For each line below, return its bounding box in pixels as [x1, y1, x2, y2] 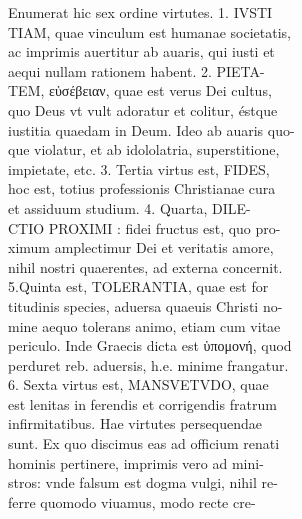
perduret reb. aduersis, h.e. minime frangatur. [8, 354, 289, 375]
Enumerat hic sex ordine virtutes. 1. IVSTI [8, 2, 273, 22]
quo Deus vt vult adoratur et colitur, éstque [8, 99, 278, 120]
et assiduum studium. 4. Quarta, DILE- [8, 197, 251, 218]
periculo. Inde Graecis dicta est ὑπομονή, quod [8, 335, 292, 356]
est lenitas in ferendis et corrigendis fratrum [8, 393, 277, 414]
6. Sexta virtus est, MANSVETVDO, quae [8, 374, 269, 395]
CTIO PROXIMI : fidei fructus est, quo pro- [8, 217, 281, 238]
